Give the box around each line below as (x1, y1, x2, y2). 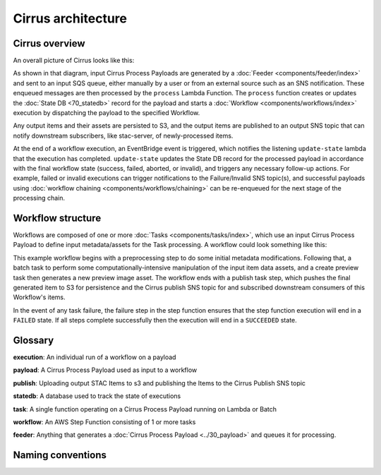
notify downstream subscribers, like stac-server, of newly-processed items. (13, 131, 234, 140)
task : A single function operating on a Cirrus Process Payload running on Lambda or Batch (13, 404, 277, 413)
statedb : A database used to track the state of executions (13, 392, 181, 400)
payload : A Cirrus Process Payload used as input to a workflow (13, 366, 198, 374)
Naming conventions (13, 449, 107, 462)
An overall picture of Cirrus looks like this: (13, 56, 135, 65)
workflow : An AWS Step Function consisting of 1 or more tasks (13, 418, 196, 426)
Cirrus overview (13, 37, 85, 49)
